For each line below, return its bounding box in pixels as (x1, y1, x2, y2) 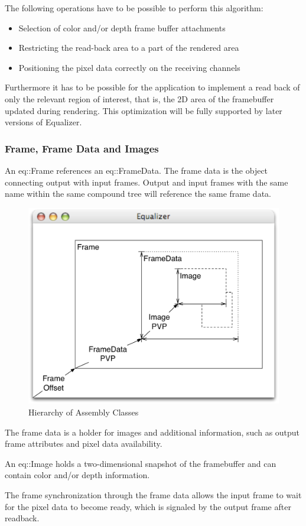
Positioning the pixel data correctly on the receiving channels (18, 61, 240, 73)
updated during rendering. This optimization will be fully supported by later (5, 104, 282, 116)
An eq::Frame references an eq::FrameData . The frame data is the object (5, 164, 268, 176)
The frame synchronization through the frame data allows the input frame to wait (5, 488, 302, 501)
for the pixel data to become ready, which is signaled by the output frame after (5, 500, 291, 512)
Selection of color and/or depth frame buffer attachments (18, 21, 226, 34)
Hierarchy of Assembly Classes (28, 406, 139, 418)
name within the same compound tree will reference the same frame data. (5, 187, 271, 200)
